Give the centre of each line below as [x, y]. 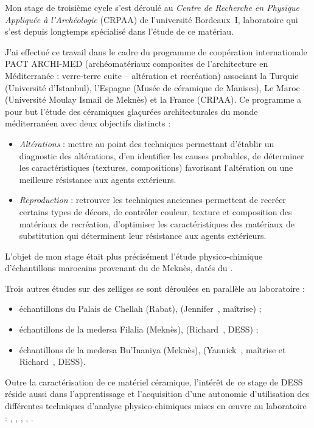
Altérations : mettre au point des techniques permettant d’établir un [147, 143]
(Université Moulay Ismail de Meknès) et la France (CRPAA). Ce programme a [153, 99]
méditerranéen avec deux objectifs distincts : [88, 123]
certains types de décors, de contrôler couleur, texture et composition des [155, 211]
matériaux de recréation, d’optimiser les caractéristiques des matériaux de [157, 223]
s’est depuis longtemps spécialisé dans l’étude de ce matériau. [119, 31]
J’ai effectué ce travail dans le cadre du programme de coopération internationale [156, 51]
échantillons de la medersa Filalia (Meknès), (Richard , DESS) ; [139, 329]
